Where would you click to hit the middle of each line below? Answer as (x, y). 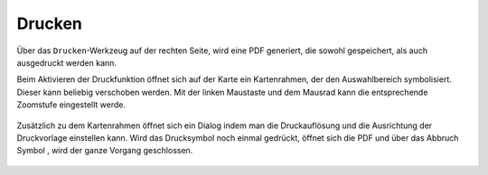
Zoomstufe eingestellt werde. (71, 105)
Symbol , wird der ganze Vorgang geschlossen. (105, 151)
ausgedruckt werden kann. (67, 62)
